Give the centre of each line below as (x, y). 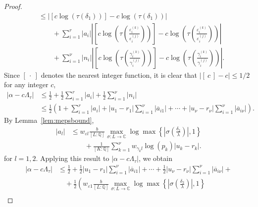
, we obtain (155, 158)
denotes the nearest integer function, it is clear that (119, 75)
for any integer (26, 84)
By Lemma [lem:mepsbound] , (49, 120)
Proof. (13, 6)
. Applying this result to (73, 158)
